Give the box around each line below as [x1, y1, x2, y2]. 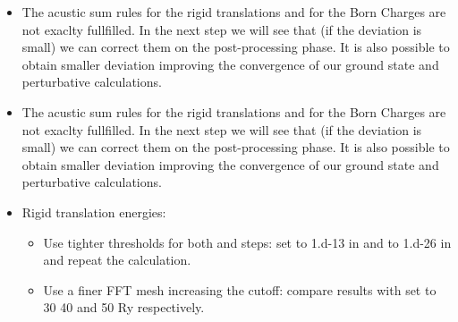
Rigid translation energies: [21, 202, 166, 221]
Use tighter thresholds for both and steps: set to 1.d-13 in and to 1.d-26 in [43, 233, 452, 251]
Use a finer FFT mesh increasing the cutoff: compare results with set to [43, 280, 437, 299]
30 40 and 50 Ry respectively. [43, 298, 205, 317]
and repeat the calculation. [43, 250, 191, 269]
